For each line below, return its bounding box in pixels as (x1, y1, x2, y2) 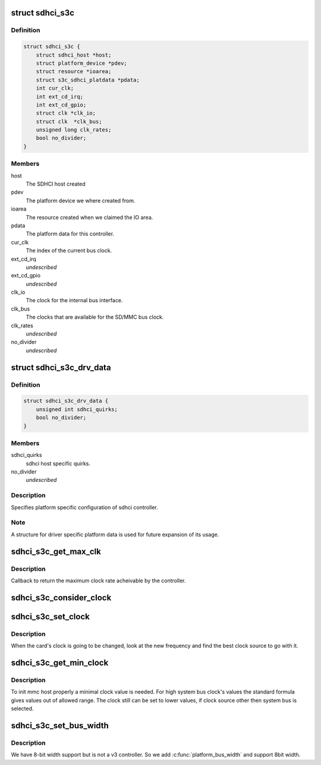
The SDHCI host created (26, 180, 86, 187)
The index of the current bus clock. (26, 247, 112, 254)
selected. (11, 705, 34, 712)
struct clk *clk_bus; (36, 118, 102, 125)
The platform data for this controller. (26, 230, 115, 237)
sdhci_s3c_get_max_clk (11, 546, 101, 556)
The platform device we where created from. (26, 197, 136, 204)
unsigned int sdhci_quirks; (36, 406, 118, 413)
